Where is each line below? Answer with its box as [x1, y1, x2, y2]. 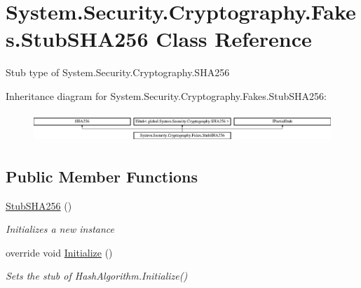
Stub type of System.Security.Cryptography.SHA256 [6, 65, 230, 80]
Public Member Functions [6, 165, 198, 187]
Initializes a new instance [6, 222, 114, 236]
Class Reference [156, 24, 312, 53]
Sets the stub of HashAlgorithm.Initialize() [6, 268, 188, 283]
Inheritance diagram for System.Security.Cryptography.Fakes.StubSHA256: [6, 88, 327, 103]
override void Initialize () [6, 245, 113, 259]
